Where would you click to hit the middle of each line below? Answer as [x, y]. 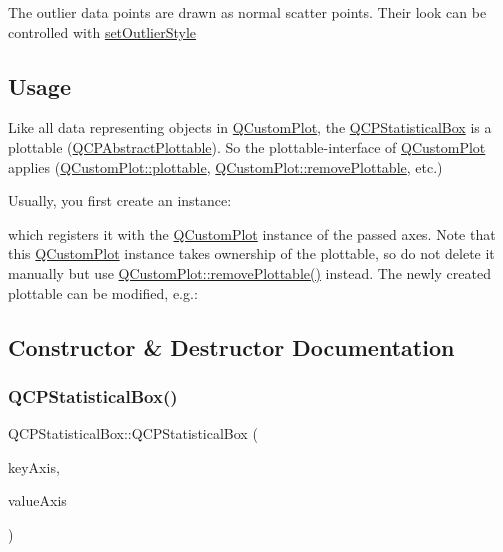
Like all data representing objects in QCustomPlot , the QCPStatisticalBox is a [250, 127]
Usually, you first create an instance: [120, 200]
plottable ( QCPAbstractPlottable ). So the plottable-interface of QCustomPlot [247, 146]
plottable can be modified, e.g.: [103, 292]
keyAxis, [34, 466]
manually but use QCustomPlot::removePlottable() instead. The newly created [249, 272]
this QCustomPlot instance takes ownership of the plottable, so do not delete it [251, 253]
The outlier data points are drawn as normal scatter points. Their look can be [247, 12]
